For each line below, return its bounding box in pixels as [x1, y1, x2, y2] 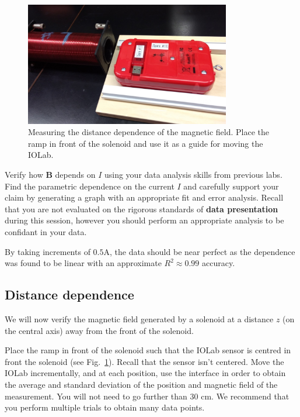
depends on [55, 168, 96, 181]
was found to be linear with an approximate [5, 257, 162, 269]
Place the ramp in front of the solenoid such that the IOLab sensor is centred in [5, 344, 291, 356]
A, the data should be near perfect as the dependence [103, 245, 295, 257]
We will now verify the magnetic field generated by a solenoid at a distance [5, 313, 274, 325]
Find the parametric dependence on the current [5, 180, 175, 192]
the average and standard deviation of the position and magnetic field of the [5, 378, 278, 390]
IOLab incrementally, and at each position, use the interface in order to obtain [5, 367, 286, 379]
